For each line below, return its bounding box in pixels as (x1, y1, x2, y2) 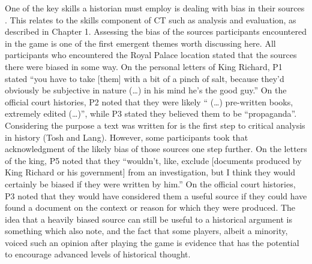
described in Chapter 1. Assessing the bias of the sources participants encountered (5, 25, 307, 38)
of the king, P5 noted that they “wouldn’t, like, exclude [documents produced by (5, 154, 302, 166)
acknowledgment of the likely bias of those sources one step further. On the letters (5, 142, 307, 155)
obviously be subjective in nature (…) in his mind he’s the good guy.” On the (5, 84, 287, 96)
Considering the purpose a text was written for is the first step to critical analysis (5, 119, 305, 131)
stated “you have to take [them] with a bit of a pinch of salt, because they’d (5, 72, 284, 84)
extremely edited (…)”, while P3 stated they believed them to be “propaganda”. (5, 107, 297, 120)
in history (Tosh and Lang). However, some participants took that (5, 131, 248, 143)
